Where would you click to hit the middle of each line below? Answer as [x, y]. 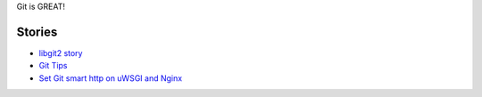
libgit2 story [61, 53]
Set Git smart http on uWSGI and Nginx [111, 78]
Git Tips [53, 66]
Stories [37, 32]
